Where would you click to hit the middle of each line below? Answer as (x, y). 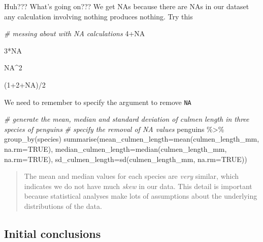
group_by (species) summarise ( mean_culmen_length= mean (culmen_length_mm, (132, 139)
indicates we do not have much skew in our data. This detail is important (138, 186)
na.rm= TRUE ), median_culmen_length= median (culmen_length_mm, (116, 149)
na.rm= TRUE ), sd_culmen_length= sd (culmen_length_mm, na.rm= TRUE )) (126, 159)
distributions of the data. (63, 206)
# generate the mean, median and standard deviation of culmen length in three (127, 119)
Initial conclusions (53, 233)
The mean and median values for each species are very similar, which (131, 176)
